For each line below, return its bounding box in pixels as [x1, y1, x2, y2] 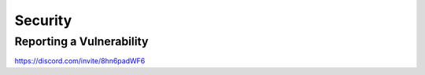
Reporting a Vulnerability [14, 34, 149, 48]
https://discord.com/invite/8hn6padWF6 [14, 56, 146, 66]
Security [14, 12, 72, 29]
